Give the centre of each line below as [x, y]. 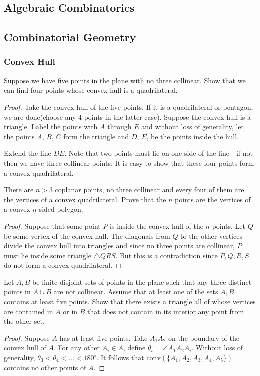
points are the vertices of [213, 199]
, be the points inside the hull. [193, 136]
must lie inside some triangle [48, 255]
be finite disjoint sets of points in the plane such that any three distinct [142, 282]
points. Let [229, 226]
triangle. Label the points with [51, 126]
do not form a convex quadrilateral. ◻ [63, 265]
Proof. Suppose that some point [52, 226]
